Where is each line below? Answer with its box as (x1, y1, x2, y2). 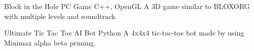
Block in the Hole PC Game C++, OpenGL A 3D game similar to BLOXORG (4, 1, 250, 11)
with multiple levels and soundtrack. (4, 10, 118, 21)
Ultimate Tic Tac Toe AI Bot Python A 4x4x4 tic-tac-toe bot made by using (4, 27, 244, 38)
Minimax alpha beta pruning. (4, 37, 96, 47)
